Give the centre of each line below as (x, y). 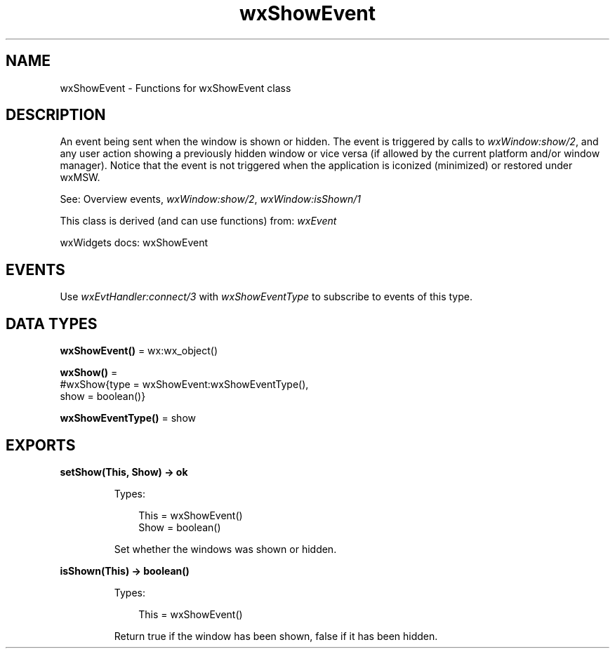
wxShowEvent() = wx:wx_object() (139, 351)
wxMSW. (80, 178)
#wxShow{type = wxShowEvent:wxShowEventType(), (184, 385)
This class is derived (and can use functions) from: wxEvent (198, 221)
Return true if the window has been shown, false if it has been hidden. (276, 636)
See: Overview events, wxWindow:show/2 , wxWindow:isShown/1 (210, 199)
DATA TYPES (52, 323)
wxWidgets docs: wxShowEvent (134, 243)
